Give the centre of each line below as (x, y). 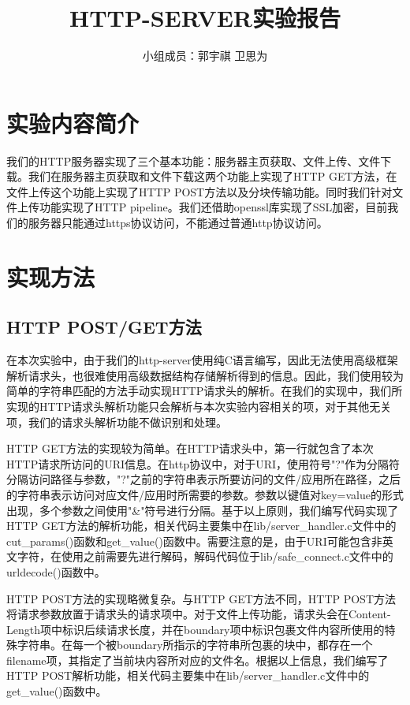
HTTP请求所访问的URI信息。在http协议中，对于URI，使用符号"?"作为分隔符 (203, 463)
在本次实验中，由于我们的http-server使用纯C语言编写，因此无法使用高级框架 (202, 360)
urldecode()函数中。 (56, 571)
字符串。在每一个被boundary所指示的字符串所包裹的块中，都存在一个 (195, 645)
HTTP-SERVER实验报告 (205, 18)
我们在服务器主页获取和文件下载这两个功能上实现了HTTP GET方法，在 (212, 176)
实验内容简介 (73, 123)
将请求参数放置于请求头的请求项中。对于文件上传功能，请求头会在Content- (199, 614)
